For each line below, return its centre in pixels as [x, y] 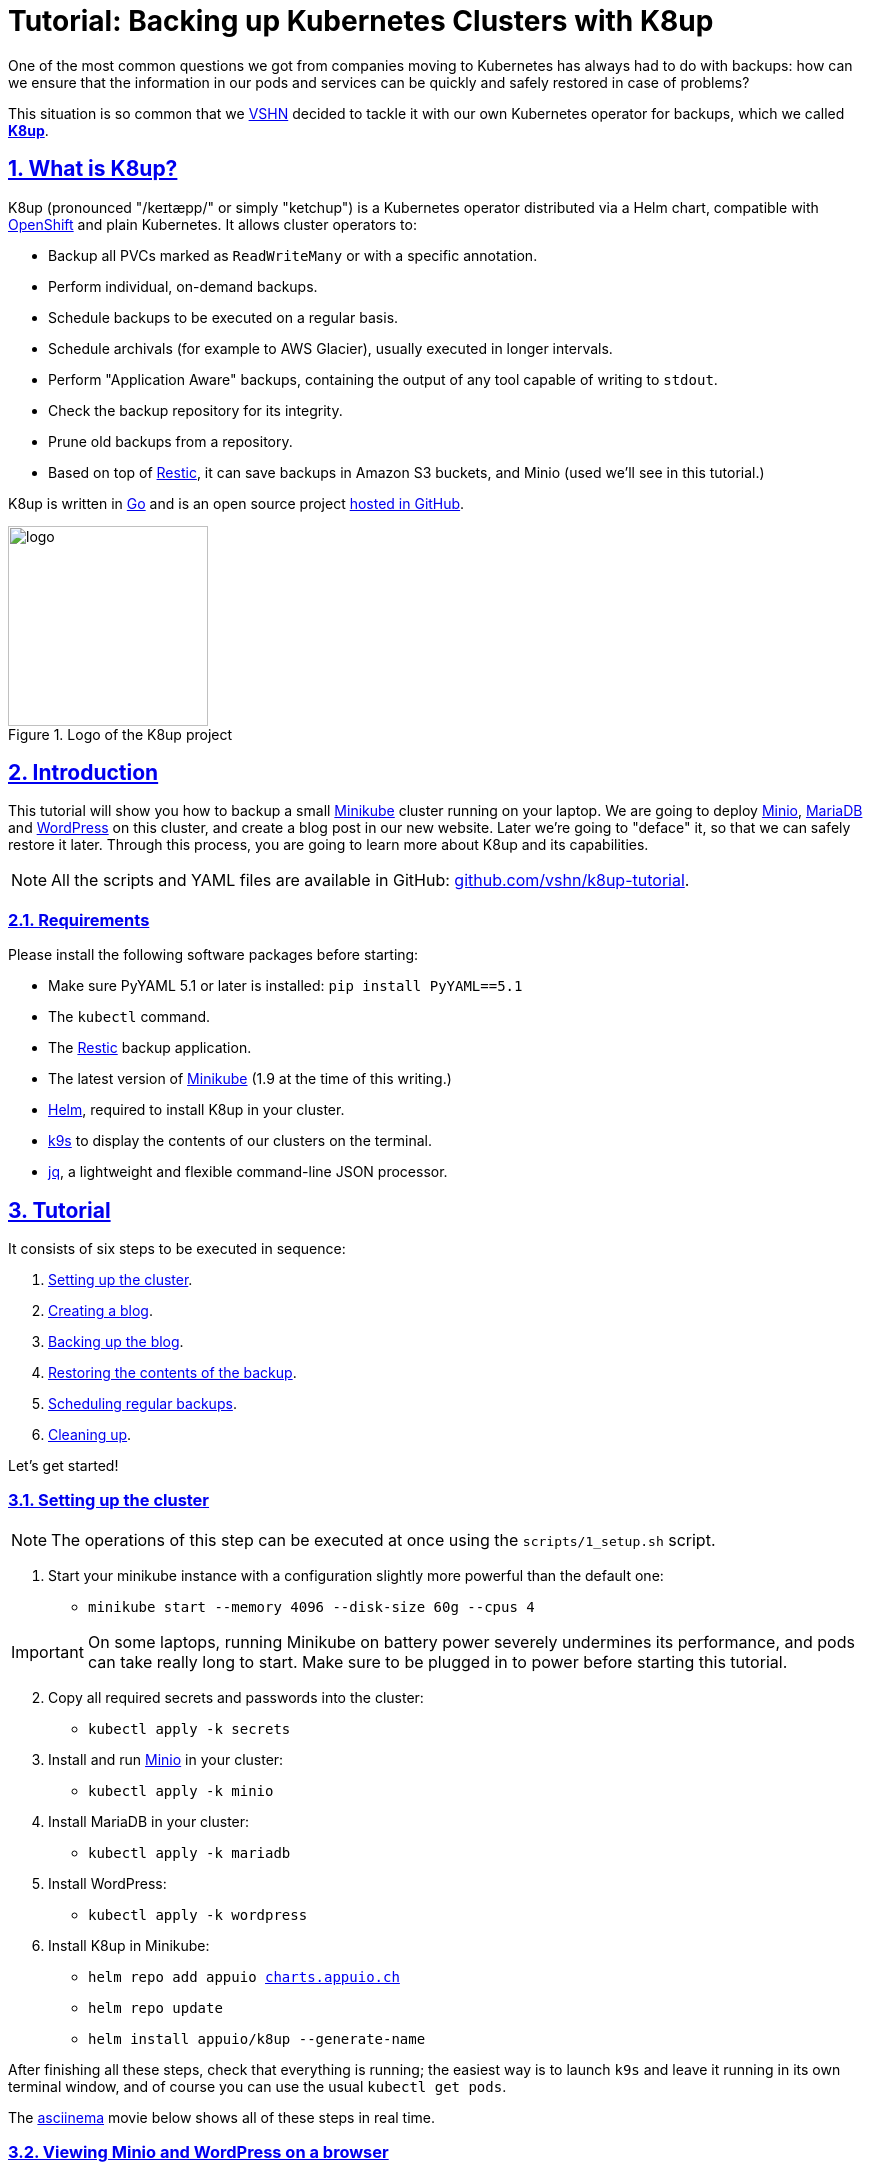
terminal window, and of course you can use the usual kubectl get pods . [257, 2086]
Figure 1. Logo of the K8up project [120, 734]
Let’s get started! [63, 1466]
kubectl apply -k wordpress [198, 1914]
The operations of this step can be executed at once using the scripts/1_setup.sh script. [383, 1539]
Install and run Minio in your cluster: [166, 1759]
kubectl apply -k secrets [189, 1728]
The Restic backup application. [150, 1048]
